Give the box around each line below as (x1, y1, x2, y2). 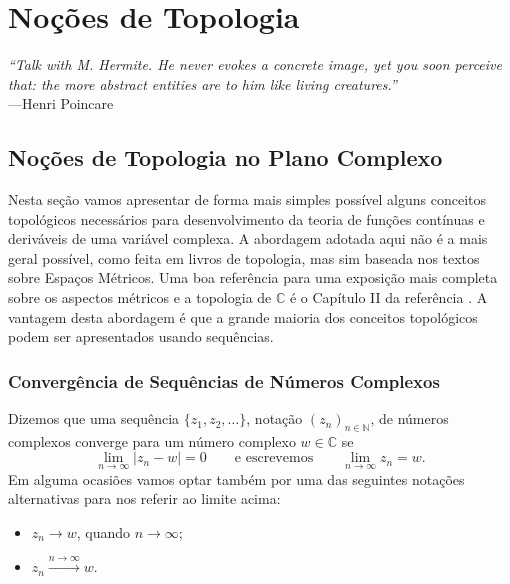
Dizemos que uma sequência (8, 408, 180, 429)
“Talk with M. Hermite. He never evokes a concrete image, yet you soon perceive (8, 54, 502, 75)
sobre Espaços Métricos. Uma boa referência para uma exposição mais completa (8, 267, 498, 288)
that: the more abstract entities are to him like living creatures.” (8, 73, 397, 94)
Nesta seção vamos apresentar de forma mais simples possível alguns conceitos (8, 189, 487, 210)
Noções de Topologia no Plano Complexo (8, 142, 443, 173)
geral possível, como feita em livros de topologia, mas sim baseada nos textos (8, 247, 480, 268)
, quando (76, 521, 131, 542)
